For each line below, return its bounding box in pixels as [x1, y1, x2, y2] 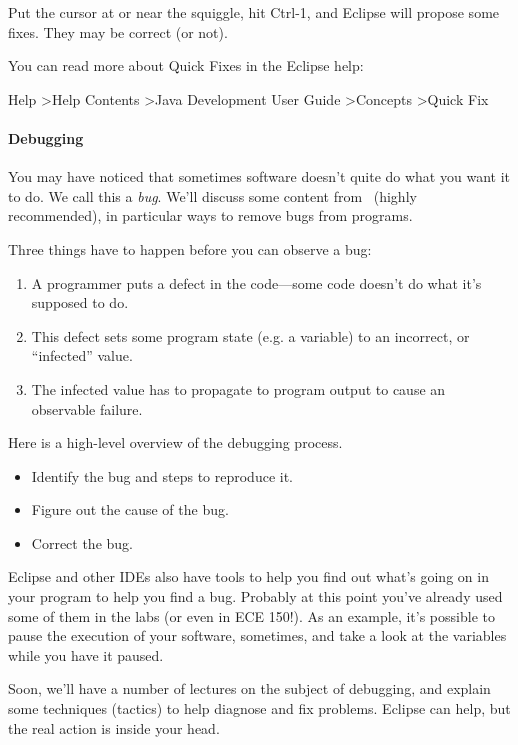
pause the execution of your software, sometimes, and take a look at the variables [8, 625, 507, 646]
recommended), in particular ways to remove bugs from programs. [8, 205, 413, 226]
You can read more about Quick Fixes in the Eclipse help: [8, 55, 364, 76]
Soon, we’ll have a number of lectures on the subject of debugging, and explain [8, 678, 491, 699]
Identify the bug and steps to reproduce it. [31, 465, 293, 486]
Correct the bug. [31, 532, 133, 553]
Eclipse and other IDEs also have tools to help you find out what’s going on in [8, 566, 489, 587]
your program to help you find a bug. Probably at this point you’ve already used [8, 586, 503, 607]
